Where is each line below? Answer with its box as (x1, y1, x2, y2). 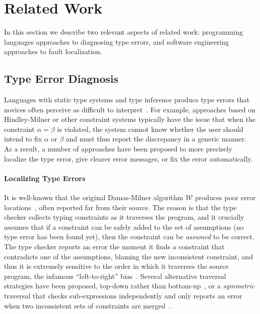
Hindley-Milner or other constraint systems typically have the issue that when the (4, 114, 255, 124)
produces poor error (195, 192, 256, 203)
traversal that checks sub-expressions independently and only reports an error (4, 290, 242, 300)
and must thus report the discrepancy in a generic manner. (66, 133, 247, 144)
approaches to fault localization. (4, 46, 102, 57)
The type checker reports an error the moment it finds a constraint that (4, 241, 224, 252)
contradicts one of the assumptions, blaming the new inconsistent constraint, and (4, 251, 253, 261)
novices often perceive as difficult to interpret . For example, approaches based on (4, 104, 255, 114)
